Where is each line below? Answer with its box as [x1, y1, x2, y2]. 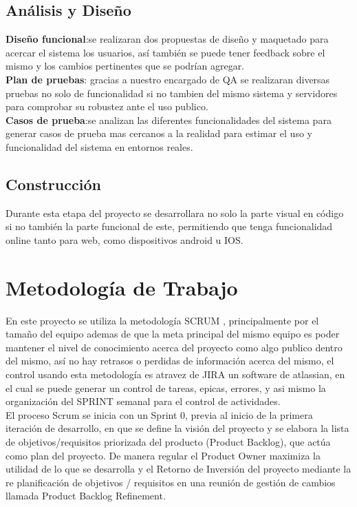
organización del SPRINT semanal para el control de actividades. [6, 394, 281, 408]
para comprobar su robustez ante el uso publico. [6, 99, 208, 114]
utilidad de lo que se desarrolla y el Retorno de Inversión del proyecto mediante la [6, 462, 351, 476]
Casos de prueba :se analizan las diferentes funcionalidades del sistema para [6, 112, 332, 127]
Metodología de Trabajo [6, 273, 238, 301]
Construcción [6, 173, 101, 194]
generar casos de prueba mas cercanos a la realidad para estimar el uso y [6, 126, 312, 141]
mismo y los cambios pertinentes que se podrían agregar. [6, 59, 245, 73]
